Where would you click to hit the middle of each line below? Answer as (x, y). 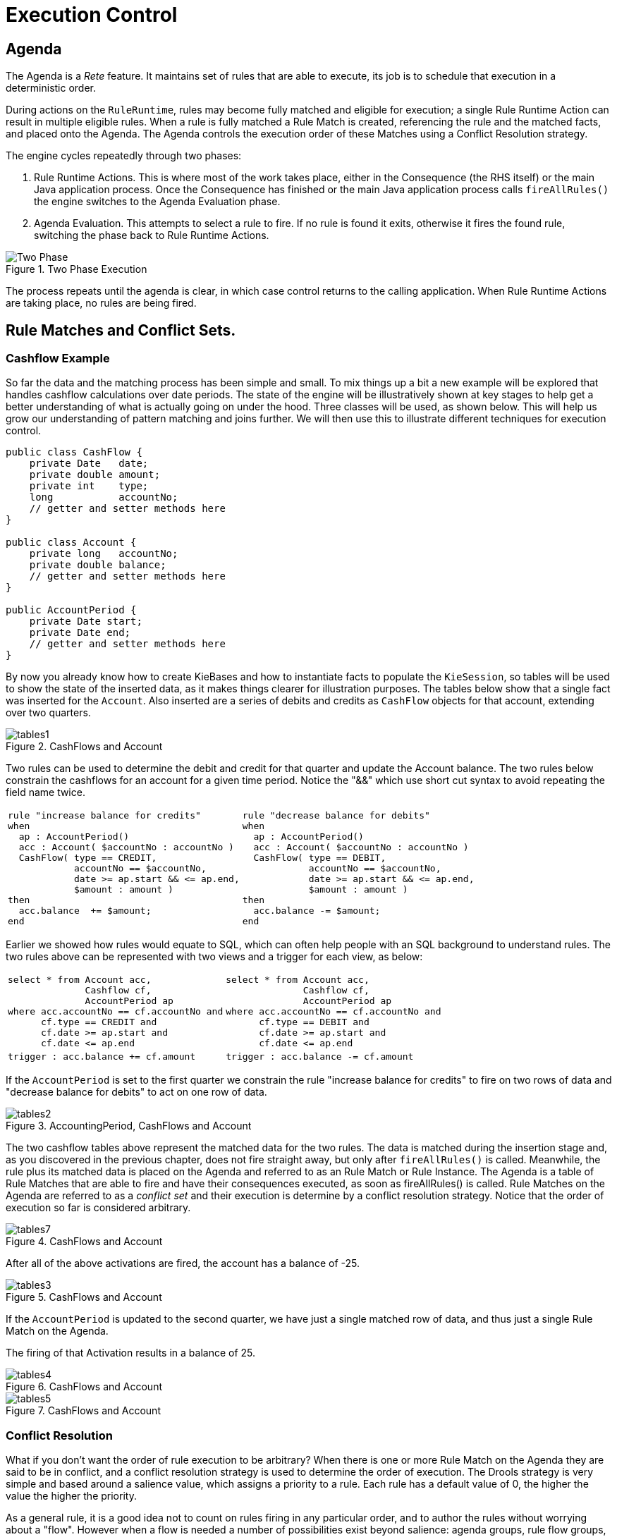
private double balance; (98, 565)
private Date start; (86, 621)
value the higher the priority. (71, 1496)
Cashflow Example (58, 359)
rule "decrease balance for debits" (336, 816)
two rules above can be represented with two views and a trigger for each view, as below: (214, 957)
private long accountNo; (104, 554)
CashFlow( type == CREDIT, (88, 858)
